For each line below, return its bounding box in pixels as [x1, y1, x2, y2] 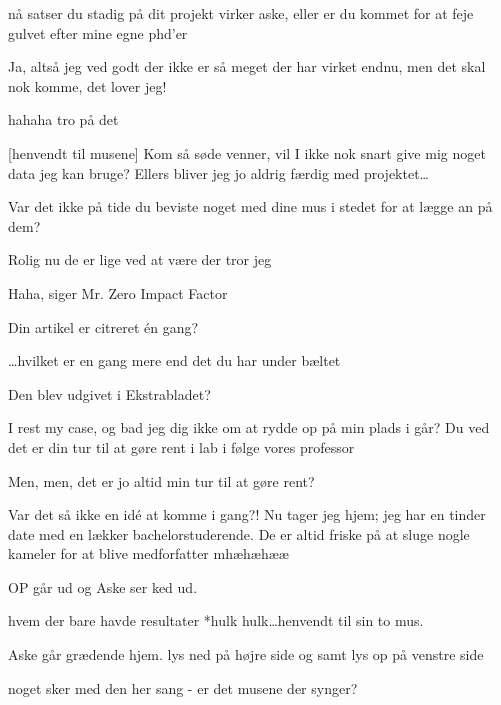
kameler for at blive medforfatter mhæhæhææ [8, 543, 289, 564]
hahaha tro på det [8, 109, 119, 130]
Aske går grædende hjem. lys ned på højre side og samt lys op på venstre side [8, 644, 484, 665]
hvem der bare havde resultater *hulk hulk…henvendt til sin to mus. [8, 610, 424, 631]
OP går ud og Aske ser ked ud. [8, 576, 198, 597]
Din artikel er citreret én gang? [8, 316, 199, 337]
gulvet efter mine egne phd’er [8, 22, 188, 43]
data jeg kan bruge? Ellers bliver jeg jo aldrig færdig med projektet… [8, 162, 429, 183]
